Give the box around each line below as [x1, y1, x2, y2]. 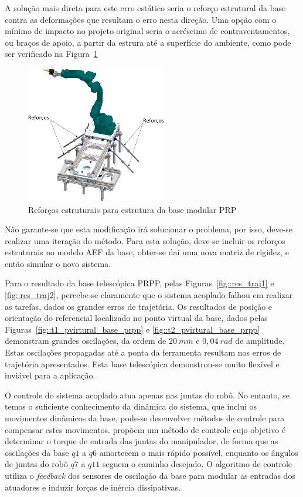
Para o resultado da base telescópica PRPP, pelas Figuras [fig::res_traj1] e [5, 277, 274, 289]
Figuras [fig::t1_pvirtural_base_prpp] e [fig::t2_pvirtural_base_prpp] [5, 323, 260, 335]
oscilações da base [5, 446, 69, 458]
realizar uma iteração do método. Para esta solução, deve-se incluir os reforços [5, 234, 285, 246]
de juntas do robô [5, 458, 68, 470]
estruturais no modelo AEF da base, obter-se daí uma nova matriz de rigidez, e [5, 246, 290, 258]
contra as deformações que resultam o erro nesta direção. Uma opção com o [5, 13, 277, 25]
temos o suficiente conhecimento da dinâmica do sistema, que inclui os [5, 400, 257, 413]
